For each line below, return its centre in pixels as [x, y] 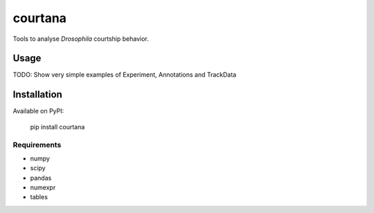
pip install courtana [57, 127]
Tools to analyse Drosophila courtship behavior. [81, 39]
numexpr [43, 187]
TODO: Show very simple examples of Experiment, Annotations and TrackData [125, 75]
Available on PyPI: [38, 111]
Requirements [37, 145]
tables [39, 197]
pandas [41, 178]
